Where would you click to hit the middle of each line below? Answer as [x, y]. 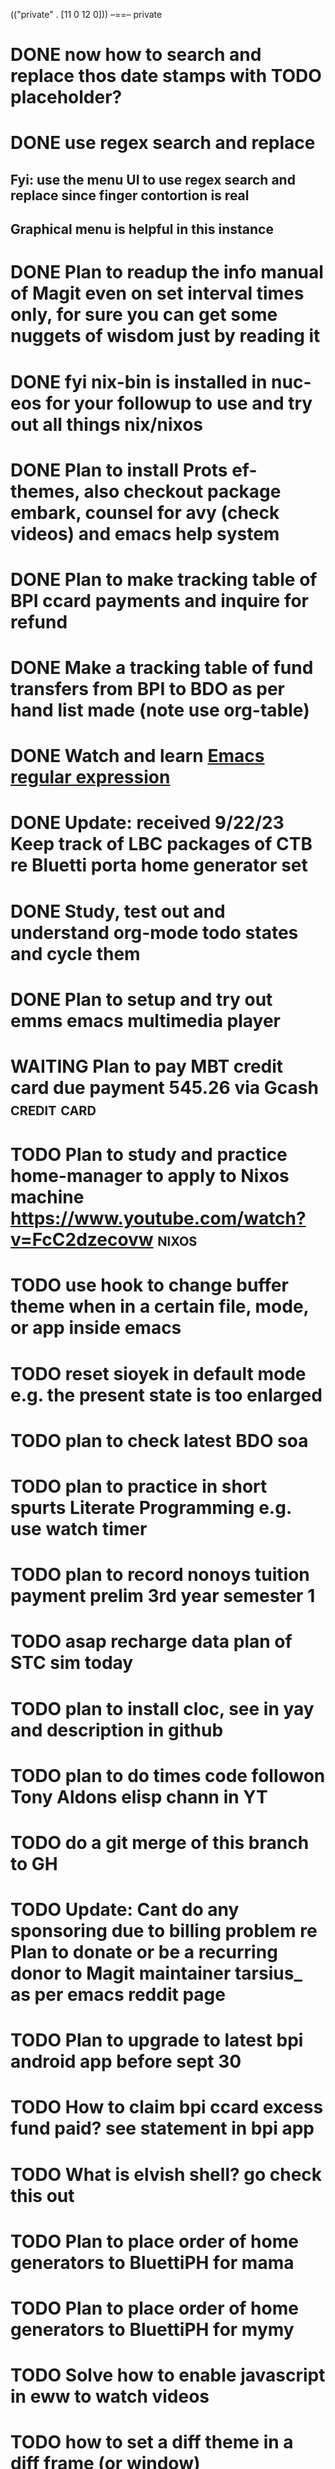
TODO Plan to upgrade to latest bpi [157, 2040]
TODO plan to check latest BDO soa [159, 1440]
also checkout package [182, 491]
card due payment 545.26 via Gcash [164, 1088]
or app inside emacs [96, 1328]
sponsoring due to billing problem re [164, 1931]
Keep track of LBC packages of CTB [161, 844]
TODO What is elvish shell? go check [166, 2174]
